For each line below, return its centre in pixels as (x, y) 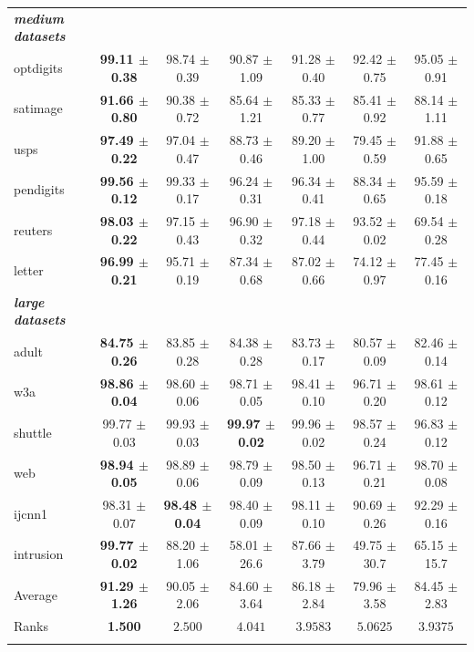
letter (29, 270)
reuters (33, 229)
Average (36, 594)
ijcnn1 (31, 513)
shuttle (33, 432)
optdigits (38, 67)
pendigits (39, 189)
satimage (38, 108)
